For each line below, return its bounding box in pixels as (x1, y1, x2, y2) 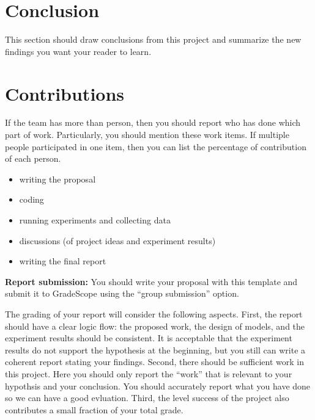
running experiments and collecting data (19, 214, 171, 226)
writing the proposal (19, 172, 96, 185)
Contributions (5, 81, 125, 106)
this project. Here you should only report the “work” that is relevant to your (5, 367, 292, 380)
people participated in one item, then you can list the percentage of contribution (5, 140, 306, 153)
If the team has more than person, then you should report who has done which (5, 116, 301, 129)
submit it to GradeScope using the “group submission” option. (5, 287, 239, 300)
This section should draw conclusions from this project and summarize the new (5, 33, 302, 46)
